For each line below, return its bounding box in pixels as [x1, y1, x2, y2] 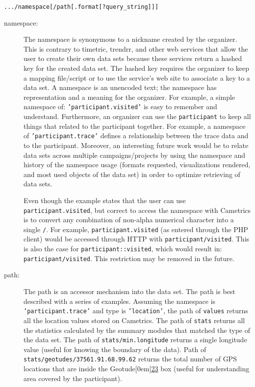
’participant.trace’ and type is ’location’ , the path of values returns [24, 305, 248, 316]
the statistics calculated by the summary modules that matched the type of [24, 325, 250, 335]
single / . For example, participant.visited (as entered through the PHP [24, 224, 248, 234]
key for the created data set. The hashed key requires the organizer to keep [24, 63, 250, 73]
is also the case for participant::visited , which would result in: [24, 243, 222, 254]
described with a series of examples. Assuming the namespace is [24, 296, 216, 306]
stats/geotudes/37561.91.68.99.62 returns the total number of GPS [24, 354, 237, 364]
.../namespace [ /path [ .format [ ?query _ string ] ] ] [4, 3, 159, 10]
